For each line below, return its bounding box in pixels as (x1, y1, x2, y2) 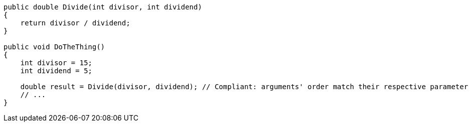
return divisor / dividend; (20, 19, 130, 27)
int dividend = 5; (20, 67, 93, 75)
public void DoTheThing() (4, 43, 105, 51)
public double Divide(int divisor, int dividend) (4, 3, 202, 11)
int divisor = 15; (20, 59, 93, 67)
